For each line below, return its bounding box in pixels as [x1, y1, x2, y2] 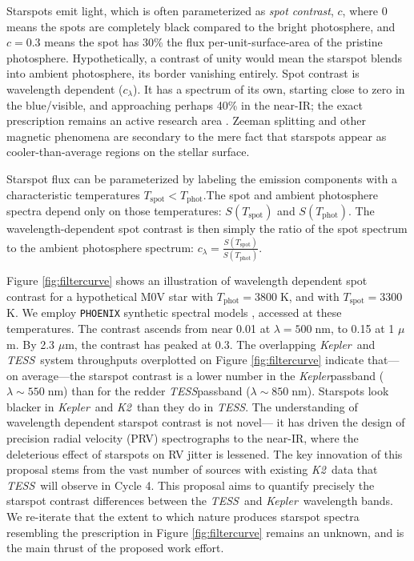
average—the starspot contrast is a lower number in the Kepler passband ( [22, 367, 384, 383]
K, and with [279, 287, 340, 304]
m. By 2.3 [6, 335, 55, 352]
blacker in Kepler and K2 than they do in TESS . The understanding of [6, 398, 358, 415]
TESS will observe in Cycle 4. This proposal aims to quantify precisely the [6, 476, 375, 493]
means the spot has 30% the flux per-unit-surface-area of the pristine [44, 34, 383, 50]
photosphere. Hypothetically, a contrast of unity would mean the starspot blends [6, 49, 403, 66]
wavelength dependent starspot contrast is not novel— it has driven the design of [6, 414, 405, 431]
